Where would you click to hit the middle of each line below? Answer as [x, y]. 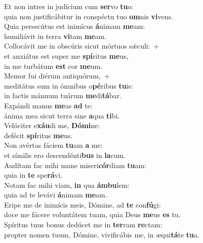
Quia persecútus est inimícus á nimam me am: [75, 26]
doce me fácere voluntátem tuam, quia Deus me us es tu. [92, 214]
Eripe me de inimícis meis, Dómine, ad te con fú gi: [83, 204]
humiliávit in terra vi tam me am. [55, 36]
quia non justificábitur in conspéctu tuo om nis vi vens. [89, 16]
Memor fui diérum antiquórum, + [57, 76]
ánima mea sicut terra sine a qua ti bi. [62, 115]
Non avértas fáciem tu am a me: [53, 145]
